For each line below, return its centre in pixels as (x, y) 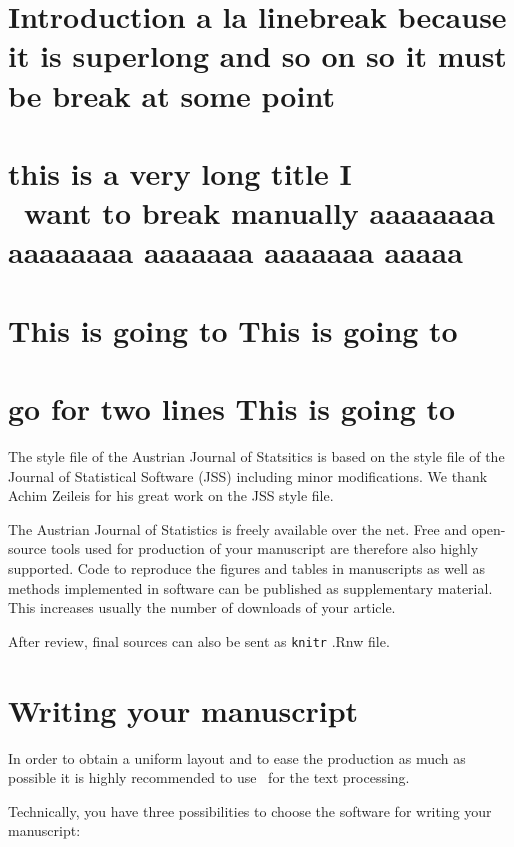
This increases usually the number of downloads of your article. (202, 607)
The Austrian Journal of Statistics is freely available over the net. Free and (238, 528)
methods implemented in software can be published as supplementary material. (250, 587)
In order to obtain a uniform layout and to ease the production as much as (237, 757)
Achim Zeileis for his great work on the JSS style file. (171, 495)
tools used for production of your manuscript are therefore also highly (264, 548)
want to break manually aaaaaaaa (259, 212)
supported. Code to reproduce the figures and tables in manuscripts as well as (247, 567)
